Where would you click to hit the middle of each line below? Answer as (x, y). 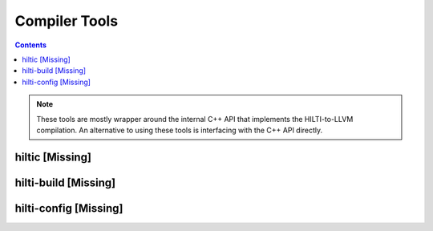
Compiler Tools (67, 21)
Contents (31, 45)
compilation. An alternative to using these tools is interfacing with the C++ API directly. (180, 130)
